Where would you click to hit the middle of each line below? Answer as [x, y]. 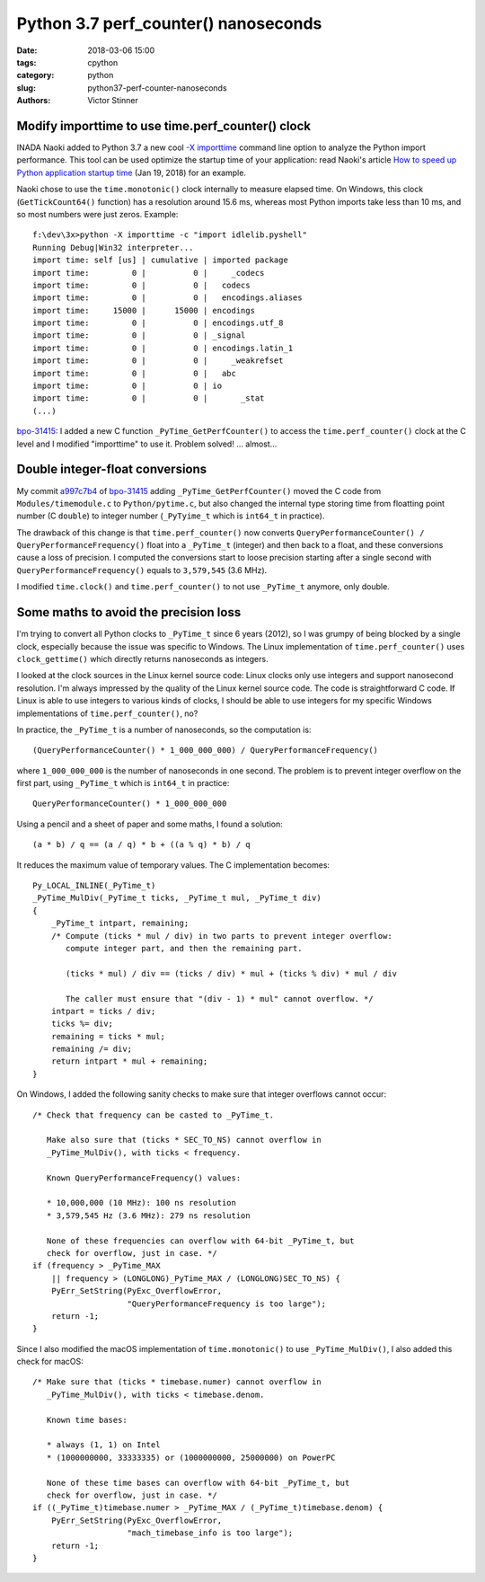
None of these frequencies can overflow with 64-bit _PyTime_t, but [200, 1241]
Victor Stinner [113, 101]
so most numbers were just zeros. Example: [97, 214]
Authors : [34, 101]
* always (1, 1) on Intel [103, 1445]
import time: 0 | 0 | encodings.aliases [168, 298]
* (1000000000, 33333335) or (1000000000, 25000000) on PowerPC [191, 1457]
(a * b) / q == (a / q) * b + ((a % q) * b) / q [141, 845]
